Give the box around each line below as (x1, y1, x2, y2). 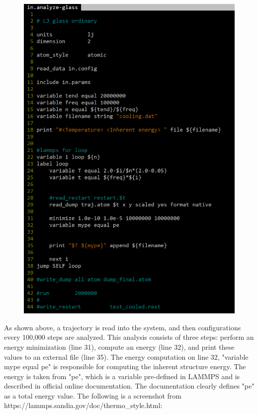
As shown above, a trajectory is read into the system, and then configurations (4, 322, 241, 332)
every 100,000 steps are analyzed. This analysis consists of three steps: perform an (4, 332, 254, 342)
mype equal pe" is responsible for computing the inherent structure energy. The (4, 361, 246, 372)
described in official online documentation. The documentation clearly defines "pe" (4, 381, 255, 391)
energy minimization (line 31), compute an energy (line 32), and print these (4, 341, 235, 352)
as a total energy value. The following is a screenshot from (4, 390, 181, 401)
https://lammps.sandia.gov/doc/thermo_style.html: (4, 400, 163, 411)
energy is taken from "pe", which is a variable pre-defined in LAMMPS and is (4, 371, 240, 381)
